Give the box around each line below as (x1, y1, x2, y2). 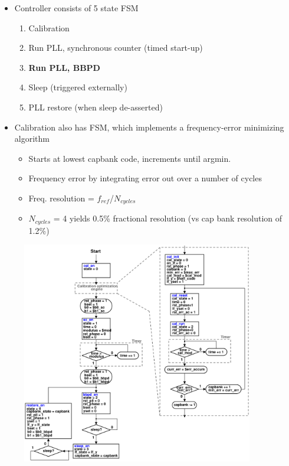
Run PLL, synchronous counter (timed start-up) (28, 41, 203, 54)
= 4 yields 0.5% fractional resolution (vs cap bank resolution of (53, 212, 283, 224)
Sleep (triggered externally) (28, 81, 127, 93)
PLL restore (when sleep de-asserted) (28, 100, 163, 113)
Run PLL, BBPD (28, 61, 100, 73)
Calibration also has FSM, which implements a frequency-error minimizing (14, 120, 284, 133)
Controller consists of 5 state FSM (14, 2, 139, 14)
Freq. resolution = (28, 191, 94, 204)
